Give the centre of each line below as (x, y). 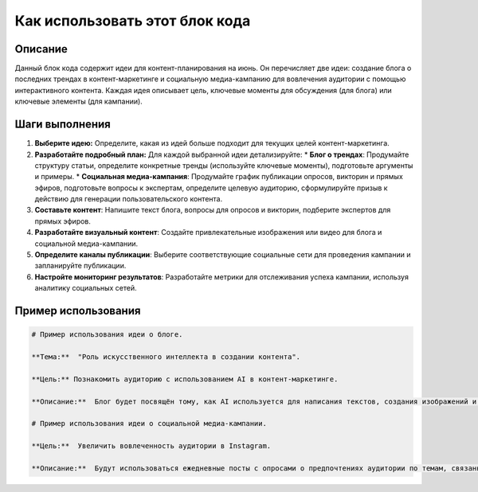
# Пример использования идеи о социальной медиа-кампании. (149, 424)
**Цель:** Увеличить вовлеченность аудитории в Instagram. (151, 446)
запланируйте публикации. (80, 266)
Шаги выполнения (63, 125)
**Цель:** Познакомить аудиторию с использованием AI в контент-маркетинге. (185, 379)
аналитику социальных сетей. (86, 288)
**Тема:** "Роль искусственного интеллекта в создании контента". (166, 357)
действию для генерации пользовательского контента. (129, 199)
